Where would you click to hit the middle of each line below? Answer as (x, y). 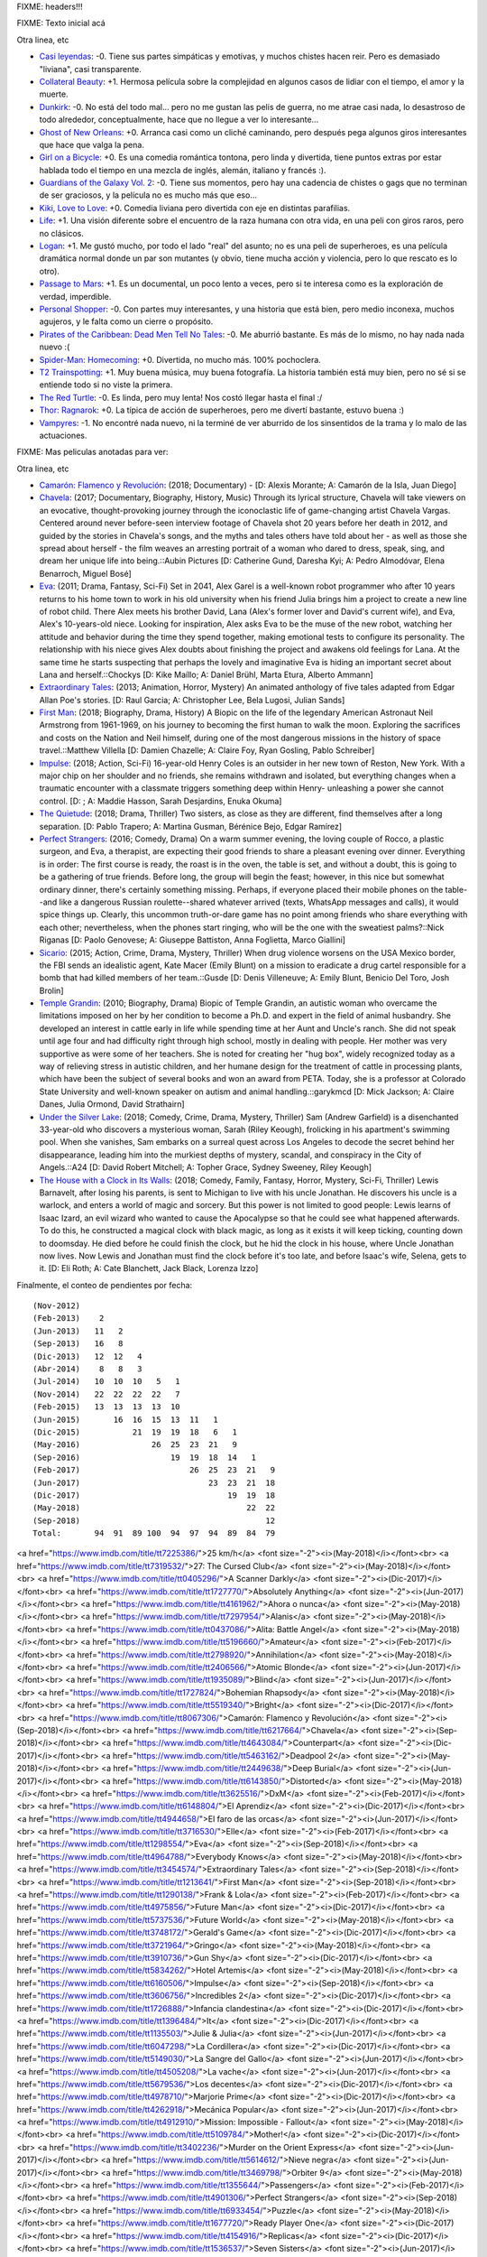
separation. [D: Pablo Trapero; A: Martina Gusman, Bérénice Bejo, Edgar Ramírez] (191, 826)
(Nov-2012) (57, 1306)
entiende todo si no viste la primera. (106, 385)
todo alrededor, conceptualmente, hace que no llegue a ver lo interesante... (179, 120)
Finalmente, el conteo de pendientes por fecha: (105, 1285)
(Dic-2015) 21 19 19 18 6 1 (135, 1432)
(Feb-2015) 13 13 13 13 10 (106, 1407)
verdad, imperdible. (75, 296)
